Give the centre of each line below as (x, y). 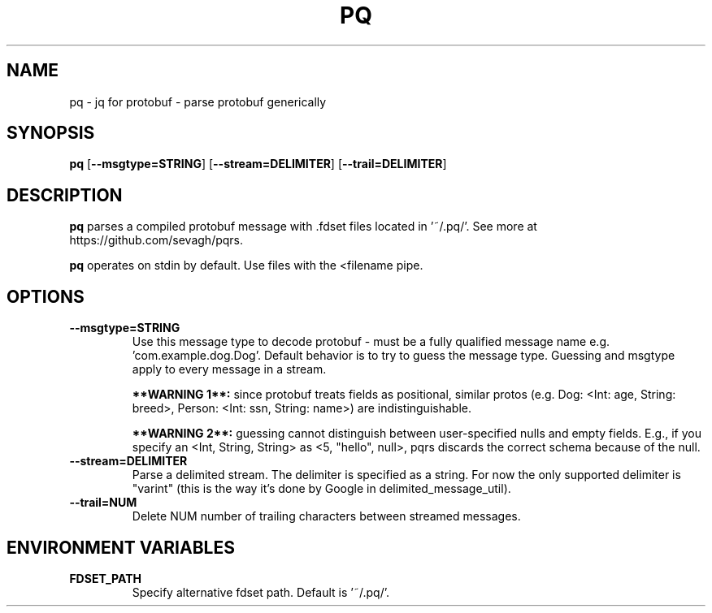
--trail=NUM (103, 503)
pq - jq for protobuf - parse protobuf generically (198, 101)
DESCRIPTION (65, 195)
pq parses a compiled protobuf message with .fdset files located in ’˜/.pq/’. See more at (303, 227)
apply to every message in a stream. (229, 369)
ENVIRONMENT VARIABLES (121, 547)
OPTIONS (46, 296)
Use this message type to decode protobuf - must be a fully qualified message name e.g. (371, 342)
